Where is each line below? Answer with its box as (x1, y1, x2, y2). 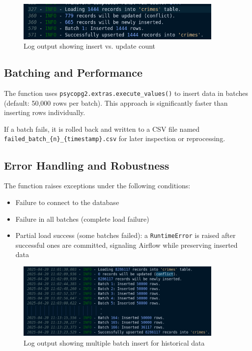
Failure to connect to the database (15, 197, 119, 207)
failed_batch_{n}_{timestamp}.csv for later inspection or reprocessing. (4, 133, 225, 144)
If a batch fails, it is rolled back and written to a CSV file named (4, 123, 200, 134)
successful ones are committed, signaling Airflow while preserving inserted (15, 239, 238, 250)
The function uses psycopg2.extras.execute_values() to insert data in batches (4, 88, 248, 98)
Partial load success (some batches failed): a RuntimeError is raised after (15, 230, 236, 240)
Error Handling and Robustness (4, 157, 169, 173)
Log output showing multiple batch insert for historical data (24, 337, 205, 348)
